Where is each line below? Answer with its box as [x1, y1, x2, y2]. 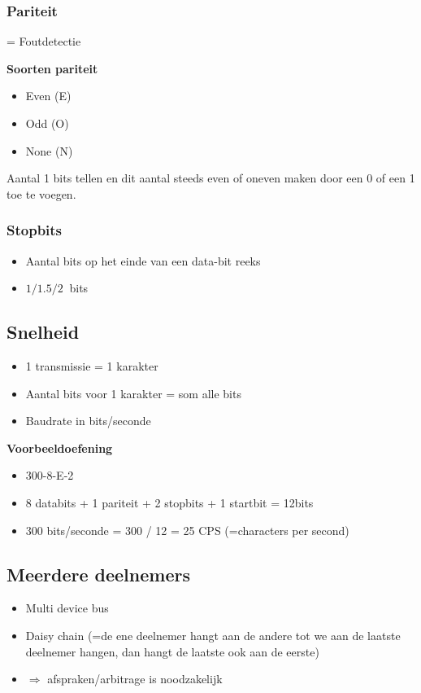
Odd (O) [25, 115, 69, 131]
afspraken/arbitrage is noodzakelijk [47, 670, 223, 687]
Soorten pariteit [7, 59, 98, 77]
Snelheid [7, 319, 80, 344]
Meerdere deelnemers [7, 561, 190, 586]
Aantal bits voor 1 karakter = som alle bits [25, 384, 241, 401]
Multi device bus [25, 599, 109, 616]
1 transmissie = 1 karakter [25, 357, 158, 374]
